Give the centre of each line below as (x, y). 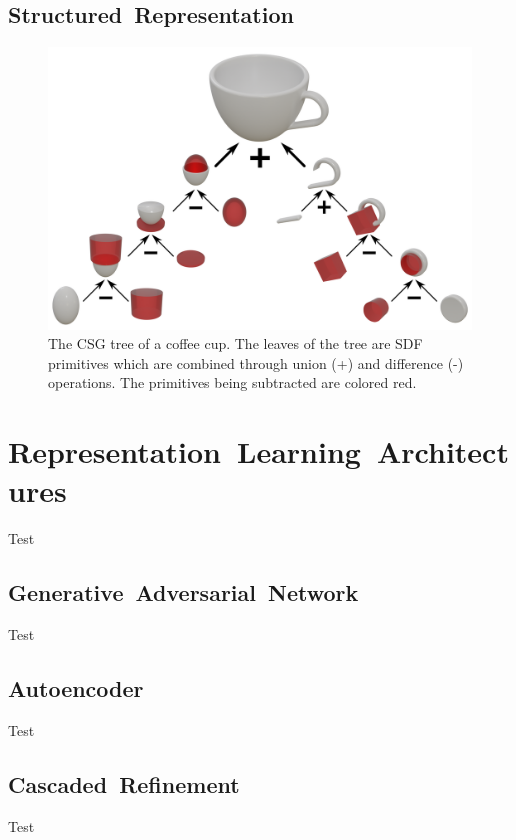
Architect (442, 451)
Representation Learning (184, 451)
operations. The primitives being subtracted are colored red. (232, 382)
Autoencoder (76, 688)
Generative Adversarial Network (183, 592)
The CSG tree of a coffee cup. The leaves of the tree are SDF (235, 343)
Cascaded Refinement (124, 783)
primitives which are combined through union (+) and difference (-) (256, 362)
